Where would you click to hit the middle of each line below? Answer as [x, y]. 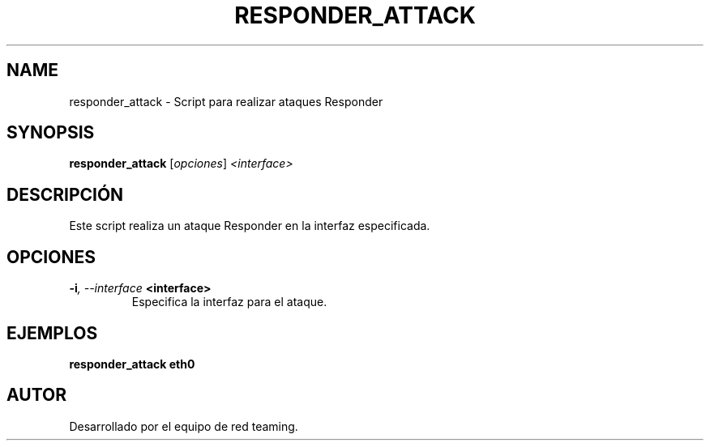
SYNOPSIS [51, 133]
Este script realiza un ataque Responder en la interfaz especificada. [250, 226]
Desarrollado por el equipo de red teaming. [184, 426]
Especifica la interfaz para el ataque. [229, 302]
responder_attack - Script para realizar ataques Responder [226, 101]
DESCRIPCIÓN [65, 194]
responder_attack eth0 [132, 364]
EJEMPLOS [52, 333]
